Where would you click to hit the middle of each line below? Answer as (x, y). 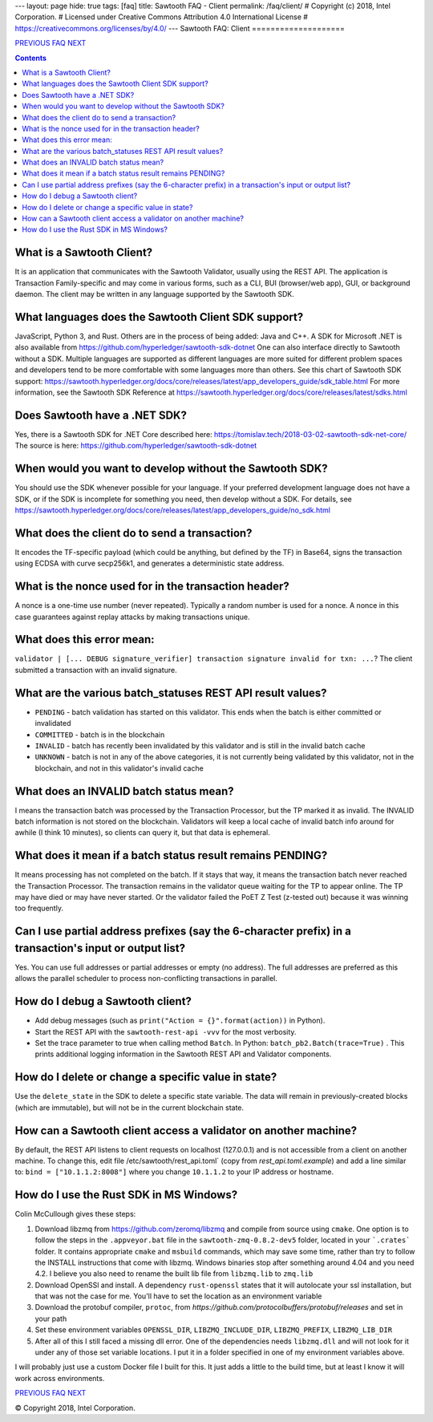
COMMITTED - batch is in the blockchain (100, 735)
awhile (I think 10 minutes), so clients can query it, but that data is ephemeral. (142, 833)
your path (51, 1319)
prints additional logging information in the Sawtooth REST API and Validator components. (183, 1054)
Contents (31, 58)
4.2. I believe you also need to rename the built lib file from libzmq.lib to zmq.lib (174, 1274)
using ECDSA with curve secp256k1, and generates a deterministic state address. (150, 563)
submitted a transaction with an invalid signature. (96, 670)
